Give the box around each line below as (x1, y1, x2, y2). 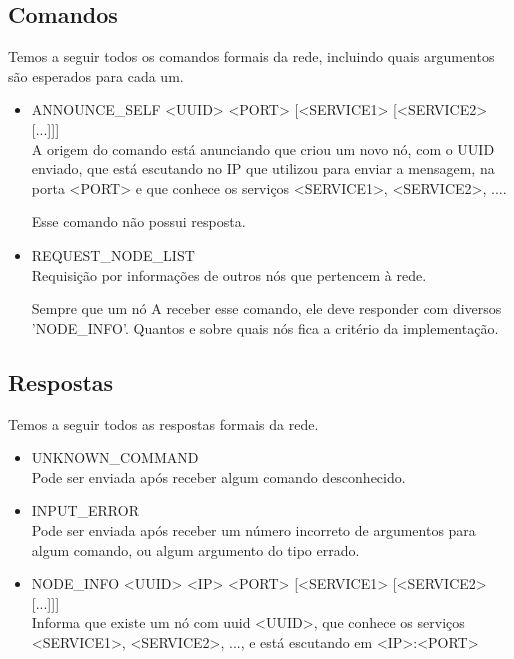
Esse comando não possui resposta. (31, 211, 246, 232)
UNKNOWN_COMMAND (31, 447, 199, 468)
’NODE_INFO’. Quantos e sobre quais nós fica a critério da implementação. (31, 317, 499, 338)
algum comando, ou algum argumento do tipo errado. (31, 539, 360, 560)
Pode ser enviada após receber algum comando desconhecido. (31, 466, 406, 487)
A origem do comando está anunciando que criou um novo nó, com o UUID (31, 138, 495, 159)
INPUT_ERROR (31, 500, 139, 521)
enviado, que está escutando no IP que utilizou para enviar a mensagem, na (31, 158, 495, 179)
